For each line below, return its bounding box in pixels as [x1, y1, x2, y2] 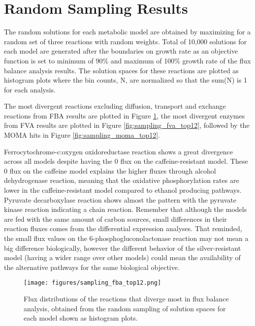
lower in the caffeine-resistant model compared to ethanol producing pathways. [4, 185, 242, 195]
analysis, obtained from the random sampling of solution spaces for [24, 303, 226, 313]
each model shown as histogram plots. [24, 313, 138, 323]
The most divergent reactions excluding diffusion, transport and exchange [4, 101, 226, 111]
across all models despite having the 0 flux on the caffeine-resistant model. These [4, 156, 248, 166]
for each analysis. [4, 84, 56, 94]
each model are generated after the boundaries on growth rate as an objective [4, 46, 238, 56]
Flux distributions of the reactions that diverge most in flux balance [24, 294, 229, 304]
